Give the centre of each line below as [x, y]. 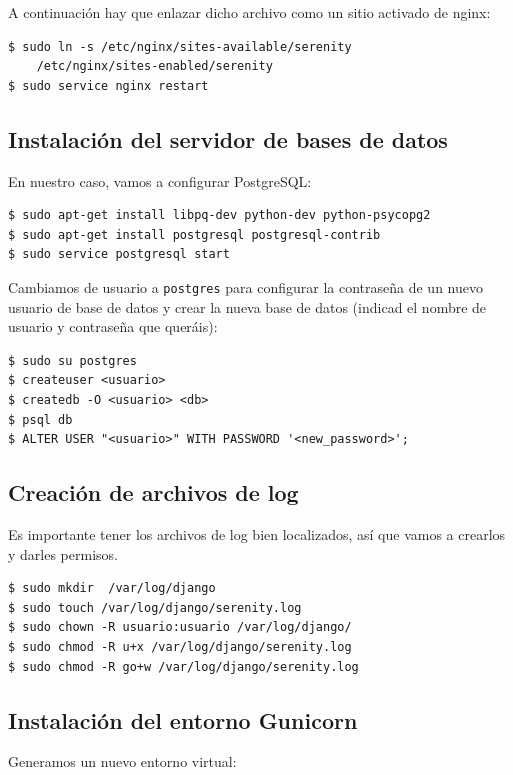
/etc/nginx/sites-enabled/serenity [154, 66]
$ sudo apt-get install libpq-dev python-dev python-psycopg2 [219, 215]
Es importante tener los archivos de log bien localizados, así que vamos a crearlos [257, 533]
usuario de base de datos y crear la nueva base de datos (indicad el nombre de [247, 306]
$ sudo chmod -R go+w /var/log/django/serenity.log [183, 666]
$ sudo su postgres [72, 360]
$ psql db [40, 419]
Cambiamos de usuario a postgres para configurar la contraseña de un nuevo [245, 286]
